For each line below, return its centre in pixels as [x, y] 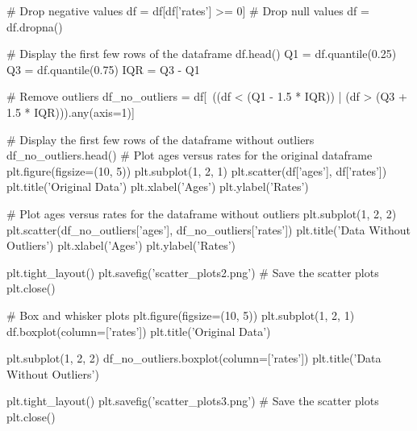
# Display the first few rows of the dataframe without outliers [161, 139]
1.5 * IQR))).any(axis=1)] [71, 112]
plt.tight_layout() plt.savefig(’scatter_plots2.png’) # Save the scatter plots [193, 272]
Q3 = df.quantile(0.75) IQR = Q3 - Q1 [103, 69]
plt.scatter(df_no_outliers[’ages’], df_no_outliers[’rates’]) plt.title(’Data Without [208, 229]
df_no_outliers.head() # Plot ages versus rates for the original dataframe [190, 155]
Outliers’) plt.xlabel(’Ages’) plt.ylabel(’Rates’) [121, 245]
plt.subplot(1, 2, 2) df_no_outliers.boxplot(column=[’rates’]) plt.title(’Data [194, 358]
